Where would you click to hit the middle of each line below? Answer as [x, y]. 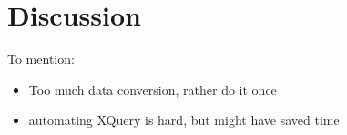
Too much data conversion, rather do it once [153, 89]
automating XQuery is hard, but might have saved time [184, 120]
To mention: [41, 59]
